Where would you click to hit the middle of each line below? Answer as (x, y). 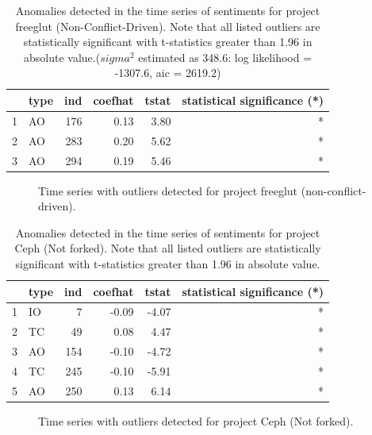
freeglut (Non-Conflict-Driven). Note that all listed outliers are (168, 26)
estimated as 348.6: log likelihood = (225, 57)
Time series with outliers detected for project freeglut (168, 190)
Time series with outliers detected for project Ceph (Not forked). (196, 420)
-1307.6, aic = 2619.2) (168, 73)
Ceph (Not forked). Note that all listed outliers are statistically (168, 248)
